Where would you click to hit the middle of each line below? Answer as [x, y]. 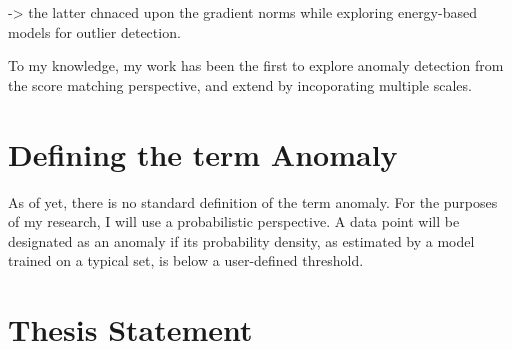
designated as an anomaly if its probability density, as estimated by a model [241, 240]
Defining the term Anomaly [203, 153]
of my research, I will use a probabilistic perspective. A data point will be [234, 221]
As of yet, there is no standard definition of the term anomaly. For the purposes [253, 201]
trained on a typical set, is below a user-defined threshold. [186, 260]
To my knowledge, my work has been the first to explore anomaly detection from [256, 65]
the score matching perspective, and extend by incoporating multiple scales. [240, 84]
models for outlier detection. [94, 31]
